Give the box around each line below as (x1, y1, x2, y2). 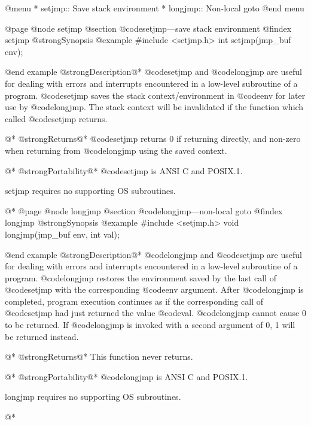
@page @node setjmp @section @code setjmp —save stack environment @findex (5, 22, 292, 34)
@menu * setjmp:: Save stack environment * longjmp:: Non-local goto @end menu (5, 2, 304, 14)
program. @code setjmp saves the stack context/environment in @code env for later (5, 89, 306, 101)
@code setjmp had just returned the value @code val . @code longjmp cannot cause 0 (5, 306, 306, 319)
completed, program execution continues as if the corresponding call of (5, 295, 264, 307)
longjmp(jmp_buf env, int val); (5, 227, 120, 240)
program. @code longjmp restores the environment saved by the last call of (5, 271, 276, 284)
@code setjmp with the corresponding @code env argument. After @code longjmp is (5, 283, 304, 296)
